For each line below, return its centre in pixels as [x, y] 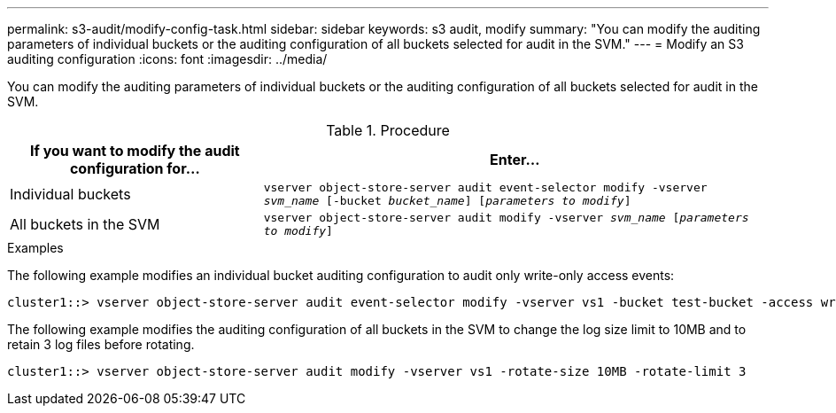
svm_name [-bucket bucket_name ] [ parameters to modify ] [447, 201]
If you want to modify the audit [135, 151]
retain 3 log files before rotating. [101, 344]
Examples [35, 248]
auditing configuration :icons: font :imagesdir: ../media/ [167, 59]
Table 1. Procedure [388, 130]
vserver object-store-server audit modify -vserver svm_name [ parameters [506, 218]
